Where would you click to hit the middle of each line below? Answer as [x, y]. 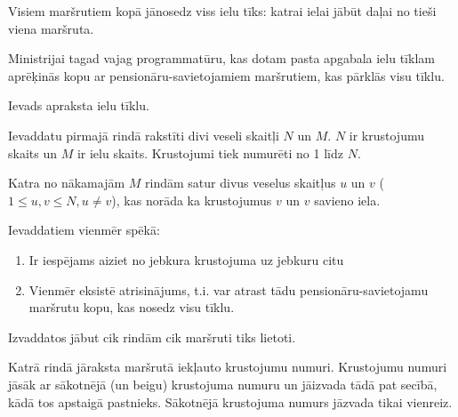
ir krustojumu [386, 135]
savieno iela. [347, 200]
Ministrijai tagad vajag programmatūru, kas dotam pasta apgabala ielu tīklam [221, 58]
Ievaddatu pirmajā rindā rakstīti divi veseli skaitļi [144, 135]
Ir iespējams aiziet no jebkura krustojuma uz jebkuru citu [186, 259]
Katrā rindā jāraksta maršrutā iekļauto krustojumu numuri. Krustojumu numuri [228, 367]
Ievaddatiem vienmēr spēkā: [84, 230]
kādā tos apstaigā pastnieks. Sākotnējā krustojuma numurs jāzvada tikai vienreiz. [230, 401]
